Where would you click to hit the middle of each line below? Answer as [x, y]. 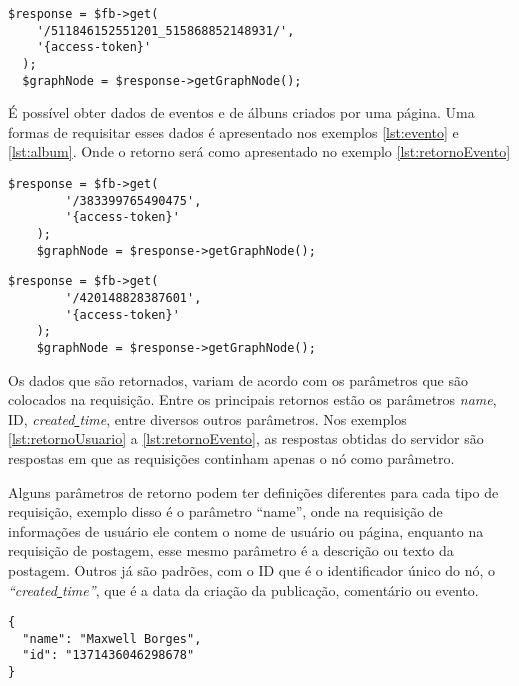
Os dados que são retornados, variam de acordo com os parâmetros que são [238, 379]
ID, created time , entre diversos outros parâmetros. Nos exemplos [207, 418]
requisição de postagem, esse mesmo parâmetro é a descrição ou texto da [231, 550]
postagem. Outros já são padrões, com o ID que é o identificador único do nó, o [252, 569]
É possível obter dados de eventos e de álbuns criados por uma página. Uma [241, 112]
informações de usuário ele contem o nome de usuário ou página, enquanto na [246, 530]
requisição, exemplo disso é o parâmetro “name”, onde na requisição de [225, 511]
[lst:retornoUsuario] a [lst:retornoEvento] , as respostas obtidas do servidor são [246, 438]
